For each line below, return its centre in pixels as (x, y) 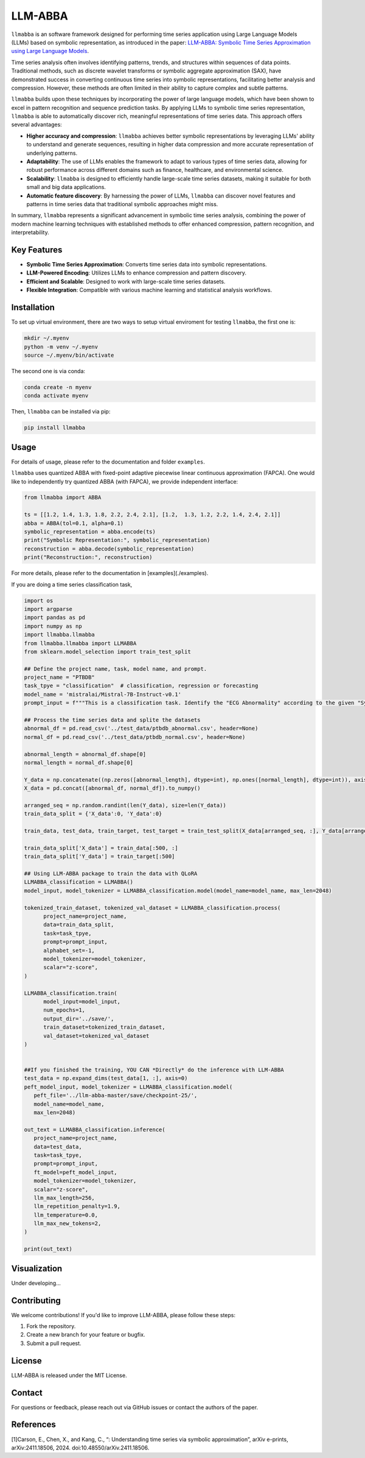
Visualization (37, 1268)
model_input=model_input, (82, 1001)
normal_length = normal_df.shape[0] (79, 763)
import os (39, 600)
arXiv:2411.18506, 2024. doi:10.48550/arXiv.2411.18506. (80, 1448)
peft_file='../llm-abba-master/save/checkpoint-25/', (116, 1095)
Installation (33, 308)
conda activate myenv (56, 396)
